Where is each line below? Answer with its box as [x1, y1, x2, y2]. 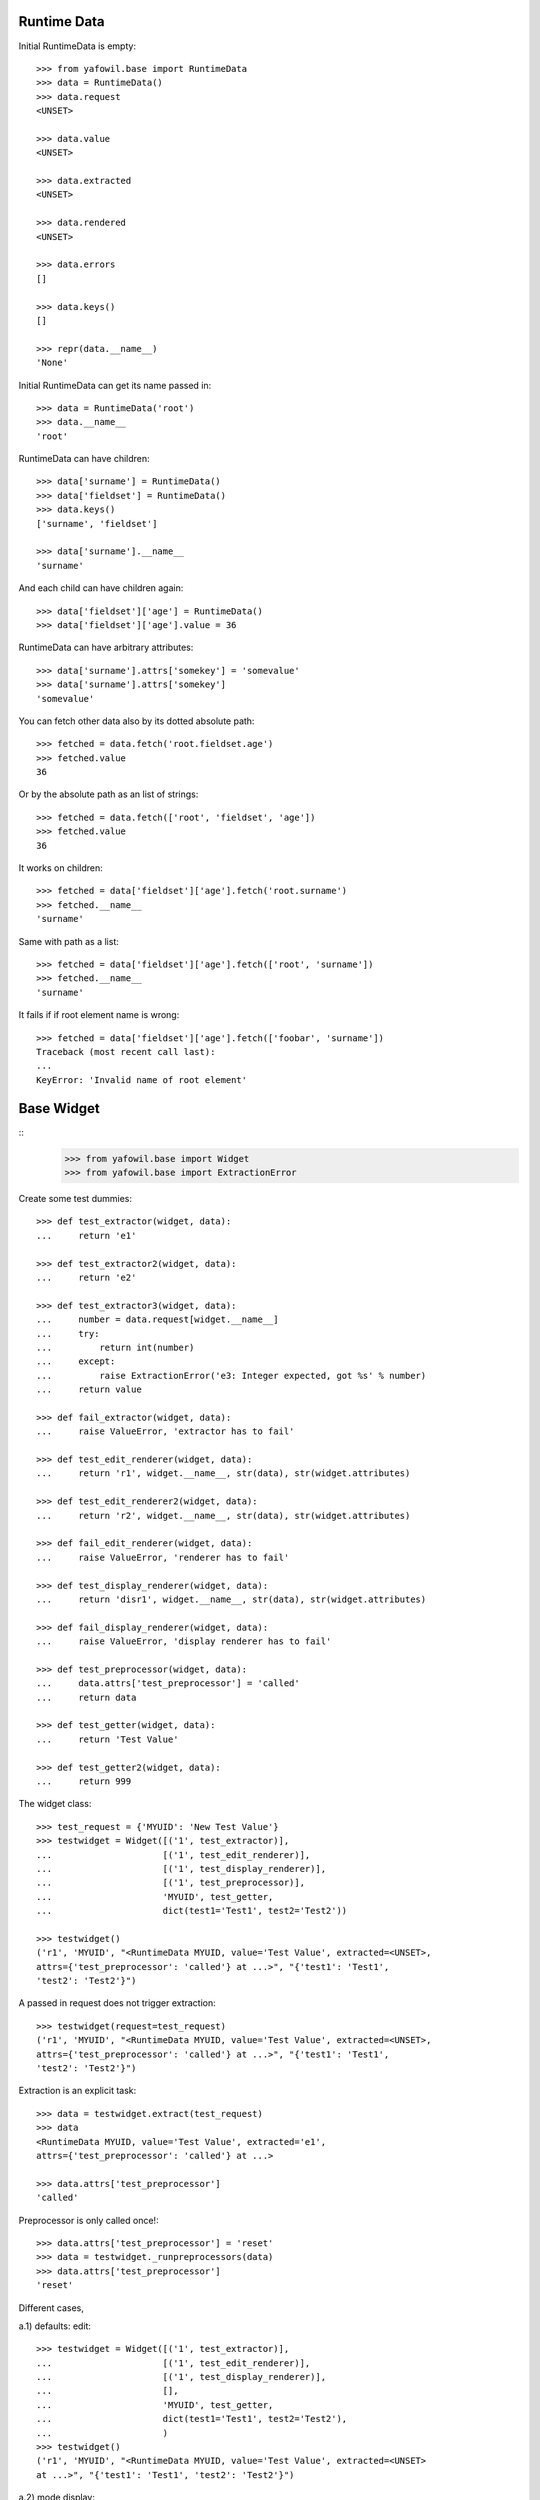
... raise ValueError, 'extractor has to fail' [36, 1426, 295, 1437]
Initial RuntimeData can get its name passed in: [18, 379, 212, 391]
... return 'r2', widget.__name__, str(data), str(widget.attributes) [36, 1510, 411, 1521]
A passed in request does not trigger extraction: [18, 1997, 217, 2009]
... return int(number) [36, 1341, 195, 1353]
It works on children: [18, 862, 104, 874]
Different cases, [18, 2301, 85, 2314]
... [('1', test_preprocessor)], [36, 1877, 305, 1889]
